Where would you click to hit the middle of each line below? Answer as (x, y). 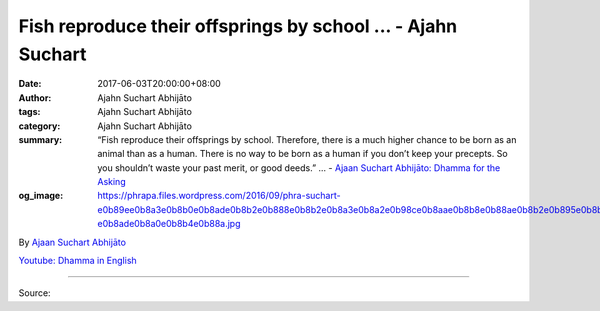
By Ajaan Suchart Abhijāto (72, 242)
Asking (111, 182)
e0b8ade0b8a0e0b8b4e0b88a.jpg (169, 224)
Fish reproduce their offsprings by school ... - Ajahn (238, 26)
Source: (34, 293)
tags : (29, 112)
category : (39, 126)
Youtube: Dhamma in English (77, 261)
